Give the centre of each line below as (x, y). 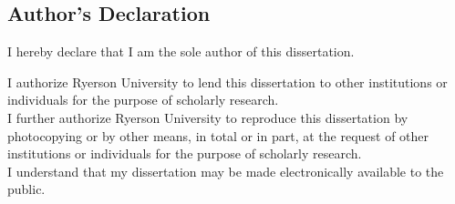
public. (26, 189)
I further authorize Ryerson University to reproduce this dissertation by (208, 117)
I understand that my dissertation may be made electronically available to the (226, 171)
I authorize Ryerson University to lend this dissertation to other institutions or (227, 82)
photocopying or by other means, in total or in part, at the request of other (218, 135)
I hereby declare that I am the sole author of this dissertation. (181, 51)
